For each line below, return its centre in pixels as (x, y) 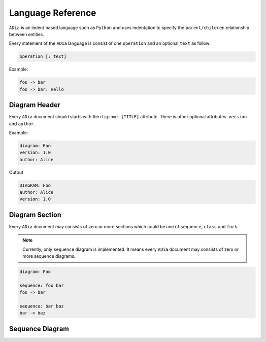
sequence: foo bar (42, 285)
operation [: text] (43, 56)
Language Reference (52, 13)
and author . (22, 124)
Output (16, 172)
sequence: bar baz (42, 306)
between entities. (27, 34)
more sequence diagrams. (49, 256)
